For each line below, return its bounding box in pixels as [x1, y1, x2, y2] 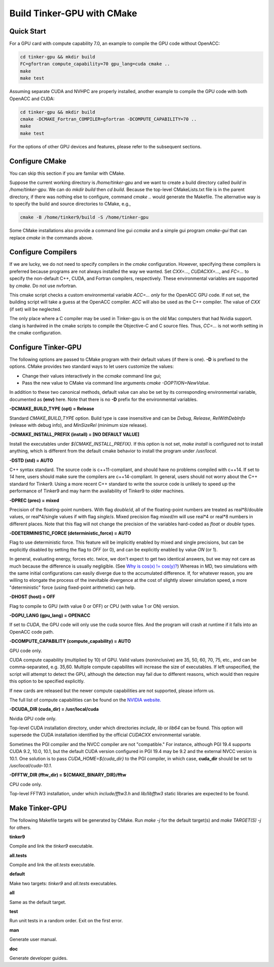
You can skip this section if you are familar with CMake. [9, 170, 125, 176]
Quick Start [9, 27, 46, 36]
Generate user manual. [9, 937, 57, 943]
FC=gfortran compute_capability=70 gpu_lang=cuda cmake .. [20, 61, 170, 67]
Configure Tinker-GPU [9, 343, 82, 352]
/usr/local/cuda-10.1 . [9, 763, 53, 769]
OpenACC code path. [9, 629, 54, 635]
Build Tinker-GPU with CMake [9, 8, 138, 19]
